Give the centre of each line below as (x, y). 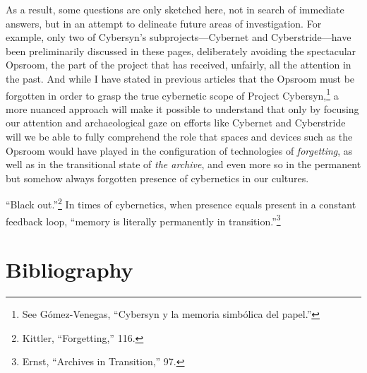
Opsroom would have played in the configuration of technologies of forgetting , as (179, 150)
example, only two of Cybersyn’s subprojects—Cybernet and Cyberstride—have (179, 37)
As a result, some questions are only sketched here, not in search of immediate (175, 9)
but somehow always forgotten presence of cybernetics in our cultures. (157, 178)
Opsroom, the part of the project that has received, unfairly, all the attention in (179, 65)
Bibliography (70, 270)
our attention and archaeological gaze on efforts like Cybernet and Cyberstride (176, 123)
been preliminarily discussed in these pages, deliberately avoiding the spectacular (181, 51)
